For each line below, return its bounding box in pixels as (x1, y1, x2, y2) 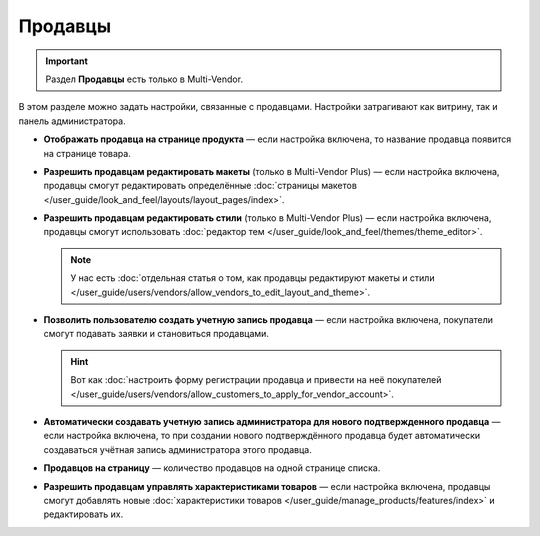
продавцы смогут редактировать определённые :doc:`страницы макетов (43, 180, 357, 192)
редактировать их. (43, 508, 124, 520)
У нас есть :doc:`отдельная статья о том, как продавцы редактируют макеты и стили (70, 272, 435, 284)
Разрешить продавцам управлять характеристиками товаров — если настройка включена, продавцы (43, 480, 491, 492)
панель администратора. (18, 115, 126, 127)
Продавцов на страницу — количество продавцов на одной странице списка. (43, 462, 381, 474)
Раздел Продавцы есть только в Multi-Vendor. (45, 73, 244, 85)
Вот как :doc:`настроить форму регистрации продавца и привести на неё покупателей (70, 374, 442, 386)
